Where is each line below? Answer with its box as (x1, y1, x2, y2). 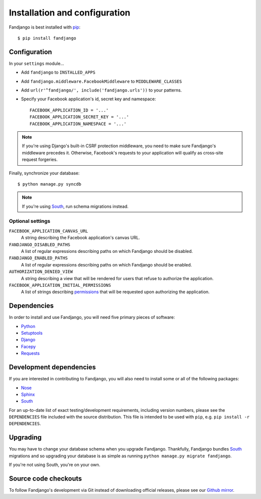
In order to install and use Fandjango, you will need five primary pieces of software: (9, 314, 175, 320)
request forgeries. (22, 156, 58, 162)
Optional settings (9, 218, 51, 225)
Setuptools (21, 330, 43, 336)
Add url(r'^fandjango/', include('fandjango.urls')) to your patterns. (21, 87, 182, 93)
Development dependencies (9, 363, 96, 372)
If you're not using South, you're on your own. (9, 462, 101, 468)
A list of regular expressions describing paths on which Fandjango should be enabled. (21, 262, 192, 267)
